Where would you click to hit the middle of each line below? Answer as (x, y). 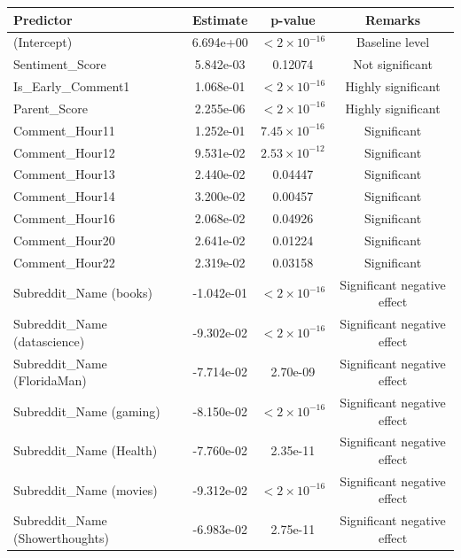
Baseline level (393, 42)
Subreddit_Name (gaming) (87, 411)
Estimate (220, 19)
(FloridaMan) (50, 380)
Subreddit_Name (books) (83, 293)
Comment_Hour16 (64, 218)
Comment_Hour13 (64, 174)
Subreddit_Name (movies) (86, 489)
